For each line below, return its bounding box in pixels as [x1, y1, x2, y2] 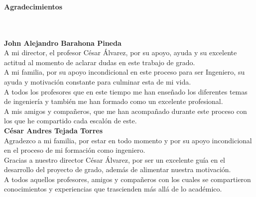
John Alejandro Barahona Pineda [4, 37, 122, 48]
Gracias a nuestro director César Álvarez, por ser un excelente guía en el [4, 154, 225, 165]
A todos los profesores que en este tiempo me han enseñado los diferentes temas [4, 86, 248, 97]
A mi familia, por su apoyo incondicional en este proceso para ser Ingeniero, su [4, 67, 245, 77]
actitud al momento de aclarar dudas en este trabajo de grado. [4, 57, 195, 67]
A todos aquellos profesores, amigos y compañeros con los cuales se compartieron [4, 174, 251, 184]
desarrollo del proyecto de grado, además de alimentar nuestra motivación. [4, 164, 231, 175]
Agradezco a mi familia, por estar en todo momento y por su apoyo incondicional [4, 135, 252, 145]
